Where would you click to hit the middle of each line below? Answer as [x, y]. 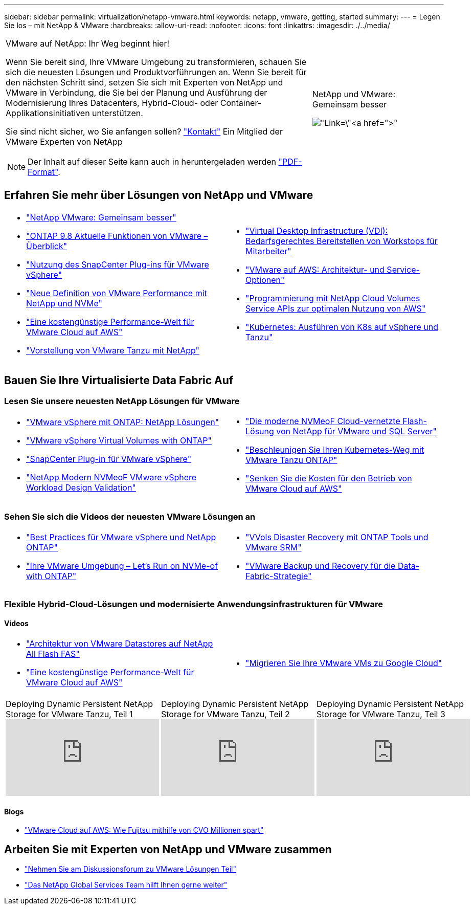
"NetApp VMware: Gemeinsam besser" [101, 217]
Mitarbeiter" [268, 251]
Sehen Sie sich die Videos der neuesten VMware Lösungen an [130, 517]
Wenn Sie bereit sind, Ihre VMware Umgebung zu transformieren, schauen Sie [156, 62]
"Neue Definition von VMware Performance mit [117, 293]
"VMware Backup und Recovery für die [321, 566]
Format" [43, 172]
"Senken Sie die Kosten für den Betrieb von [329, 479]
